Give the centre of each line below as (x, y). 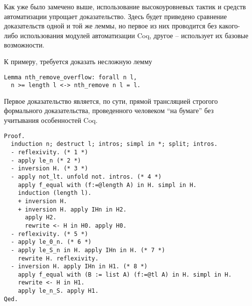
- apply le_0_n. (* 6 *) (51, 242)
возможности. (24, 45)
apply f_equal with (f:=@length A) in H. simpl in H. (107, 185)
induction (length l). (55, 193)
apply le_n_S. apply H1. (58, 291)
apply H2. (41, 218)
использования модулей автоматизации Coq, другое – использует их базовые (134, 35)
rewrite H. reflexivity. (58, 258)
